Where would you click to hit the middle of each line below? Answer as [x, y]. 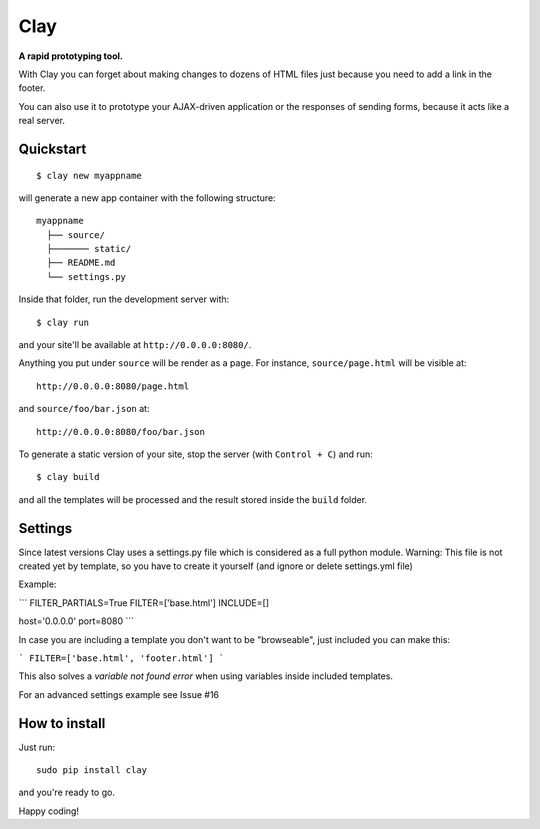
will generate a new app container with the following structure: [147, 197]
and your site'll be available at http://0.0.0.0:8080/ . [135, 345]
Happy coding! [49, 811]
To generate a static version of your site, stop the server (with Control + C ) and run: [196, 454]
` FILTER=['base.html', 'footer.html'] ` [121, 658]
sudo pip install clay [92, 770]
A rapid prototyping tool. [71, 56]
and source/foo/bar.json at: [84, 409]
